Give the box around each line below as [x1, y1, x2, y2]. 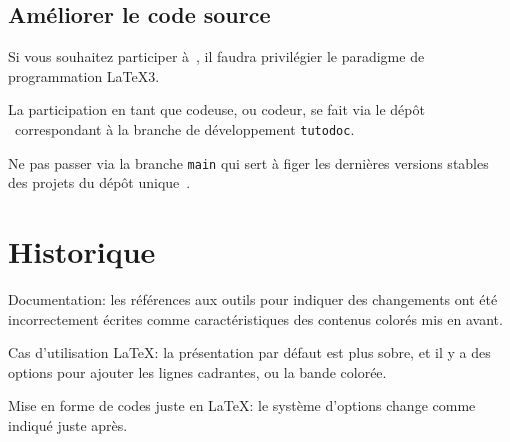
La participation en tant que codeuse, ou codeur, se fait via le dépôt [8, 99, 425, 120]
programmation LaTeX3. [8, 65, 160, 86]
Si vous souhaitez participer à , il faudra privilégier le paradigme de [8, 46, 425, 67]
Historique [8, 231, 156, 272]
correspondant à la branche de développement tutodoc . [14, 118, 355, 139]
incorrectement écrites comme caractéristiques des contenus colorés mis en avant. [8, 308, 503, 329]
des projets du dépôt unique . [8, 172, 191, 193]
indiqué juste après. [8, 414, 128, 435]
